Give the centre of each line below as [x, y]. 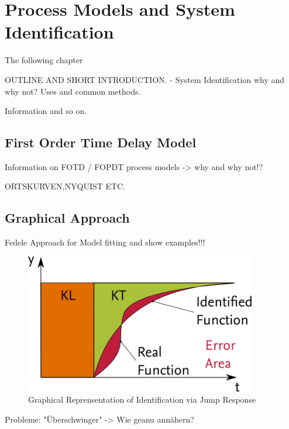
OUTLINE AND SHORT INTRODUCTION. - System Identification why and [145, 79]
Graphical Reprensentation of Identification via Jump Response [142, 399]
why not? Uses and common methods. [73, 91]
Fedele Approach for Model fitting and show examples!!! [105, 242]
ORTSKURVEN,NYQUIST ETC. [65, 186]
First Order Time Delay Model [101, 142]
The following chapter [44, 60]
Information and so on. [46, 111]
